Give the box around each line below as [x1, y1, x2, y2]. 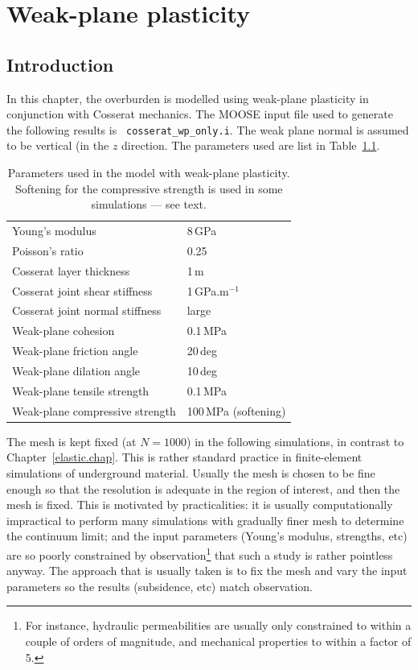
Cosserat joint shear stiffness [12, 282, 153, 299]
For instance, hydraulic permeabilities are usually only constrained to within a [25, 617, 412, 634]
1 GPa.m [186, 282, 229, 299]
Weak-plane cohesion [12, 322, 115, 339]
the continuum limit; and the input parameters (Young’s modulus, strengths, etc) [6, 527, 408, 544]
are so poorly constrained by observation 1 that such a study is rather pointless [6, 544, 393, 563]
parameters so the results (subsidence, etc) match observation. [6, 577, 313, 594]
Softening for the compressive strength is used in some [14, 180, 283, 196]
